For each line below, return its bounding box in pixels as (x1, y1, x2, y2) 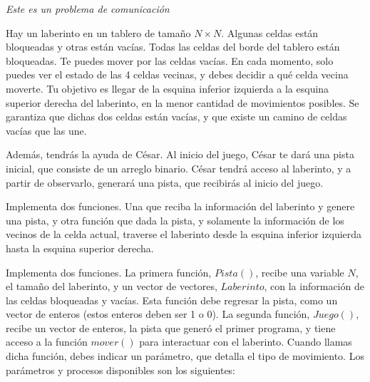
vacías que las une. (6, 123, 87, 138)
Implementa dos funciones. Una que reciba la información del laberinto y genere (6, 199, 355, 214)
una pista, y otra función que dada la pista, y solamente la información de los (6, 212, 344, 227)
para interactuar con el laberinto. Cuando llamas (139, 334, 352, 349)
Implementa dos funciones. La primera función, (6, 264, 212, 279)
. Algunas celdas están (221, 25, 319, 40)
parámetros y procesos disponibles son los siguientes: (6, 362, 236, 377)
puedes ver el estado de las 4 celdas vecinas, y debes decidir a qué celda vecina (6, 67, 349, 82)
